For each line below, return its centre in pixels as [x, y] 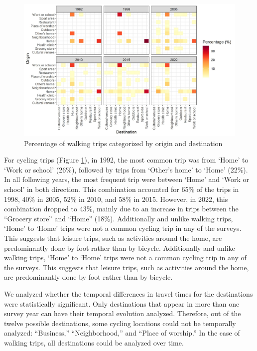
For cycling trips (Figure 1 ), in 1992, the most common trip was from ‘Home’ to [126, 160]
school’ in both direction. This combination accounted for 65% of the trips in [122, 189]
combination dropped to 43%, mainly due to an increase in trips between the [121, 209]
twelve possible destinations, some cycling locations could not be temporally [120, 323]
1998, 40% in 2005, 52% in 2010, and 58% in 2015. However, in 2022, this [116, 199]
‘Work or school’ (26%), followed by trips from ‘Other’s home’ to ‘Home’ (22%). [126, 169]
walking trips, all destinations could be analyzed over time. [94, 342]
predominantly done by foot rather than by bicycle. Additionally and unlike [120, 248]
